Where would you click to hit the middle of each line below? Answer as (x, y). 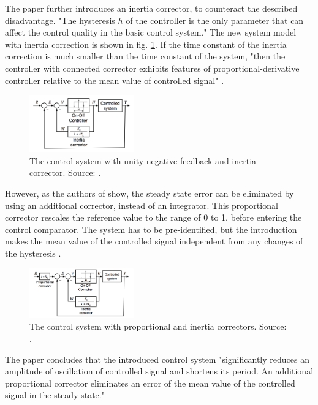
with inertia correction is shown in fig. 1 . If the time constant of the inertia (146, 44)
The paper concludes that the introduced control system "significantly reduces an (157, 359)
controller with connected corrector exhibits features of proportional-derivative (152, 68)
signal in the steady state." (55, 395)
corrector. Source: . (65, 172)
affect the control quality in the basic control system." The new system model (151, 32)
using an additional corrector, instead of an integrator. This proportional (142, 205)
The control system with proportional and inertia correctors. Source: (158, 326)
